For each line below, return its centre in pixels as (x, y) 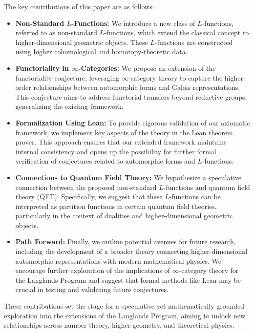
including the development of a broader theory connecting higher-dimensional (131, 251)
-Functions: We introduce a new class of (133, 23)
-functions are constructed (194, 42)
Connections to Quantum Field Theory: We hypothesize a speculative (128, 177)
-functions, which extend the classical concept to (177, 32)
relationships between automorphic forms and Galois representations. (137, 87)
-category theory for (209, 270)
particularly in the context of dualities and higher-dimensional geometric (124, 216)
